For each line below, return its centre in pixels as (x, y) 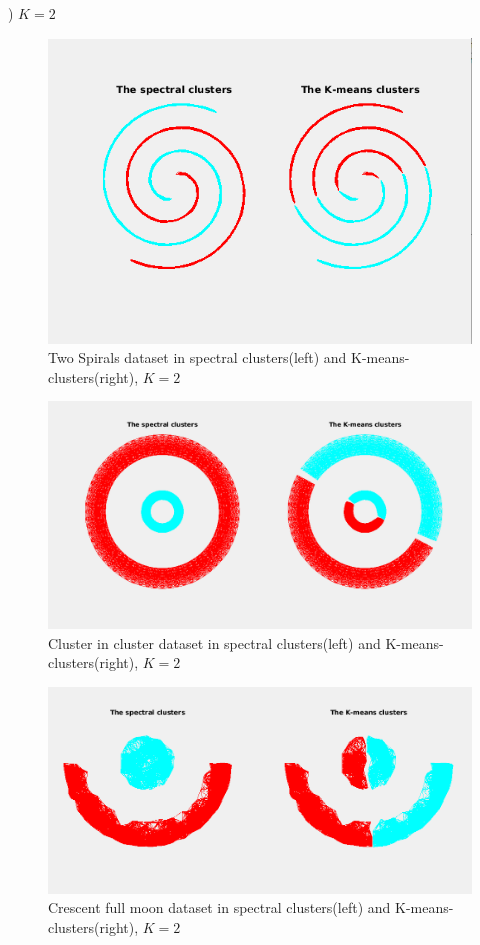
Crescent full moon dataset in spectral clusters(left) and (219, 907)
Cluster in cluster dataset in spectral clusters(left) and (214, 642)
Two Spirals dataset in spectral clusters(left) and (197, 357)
